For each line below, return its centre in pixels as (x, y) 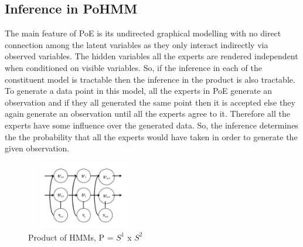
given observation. (37, 148)
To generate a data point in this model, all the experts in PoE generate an (139, 91)
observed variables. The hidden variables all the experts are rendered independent (151, 56)
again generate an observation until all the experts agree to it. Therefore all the (147, 114)
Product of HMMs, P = (71, 237)
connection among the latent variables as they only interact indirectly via (137, 44)
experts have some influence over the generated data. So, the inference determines (151, 125)
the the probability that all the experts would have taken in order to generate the (151, 136)
